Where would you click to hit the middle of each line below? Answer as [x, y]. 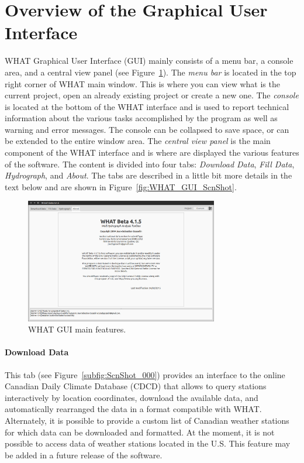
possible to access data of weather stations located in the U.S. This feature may [148, 443]
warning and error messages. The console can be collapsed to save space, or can [147, 129]
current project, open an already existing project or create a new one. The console [152, 95]
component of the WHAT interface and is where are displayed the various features [152, 152]
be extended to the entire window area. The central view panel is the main [138, 141]
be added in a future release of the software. [84, 455]
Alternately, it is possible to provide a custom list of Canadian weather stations [147, 421]
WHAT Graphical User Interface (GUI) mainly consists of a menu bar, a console [149, 61]
